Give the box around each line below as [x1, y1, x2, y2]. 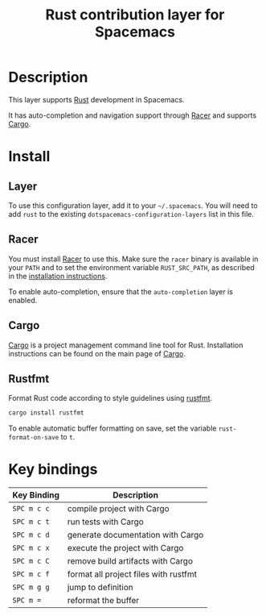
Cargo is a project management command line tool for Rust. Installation [8, 340, 243, 350]
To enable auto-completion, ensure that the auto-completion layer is [8, 286, 233, 296]
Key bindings [8, 460, 98, 479]
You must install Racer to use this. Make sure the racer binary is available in [8, 254, 259, 264]
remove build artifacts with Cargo [67, 556, 193, 567]
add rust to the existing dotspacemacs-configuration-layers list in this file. [8, 209, 255, 219]
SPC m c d [12, 531, 50, 539]
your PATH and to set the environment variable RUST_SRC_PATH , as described [8, 262, 255, 272]
